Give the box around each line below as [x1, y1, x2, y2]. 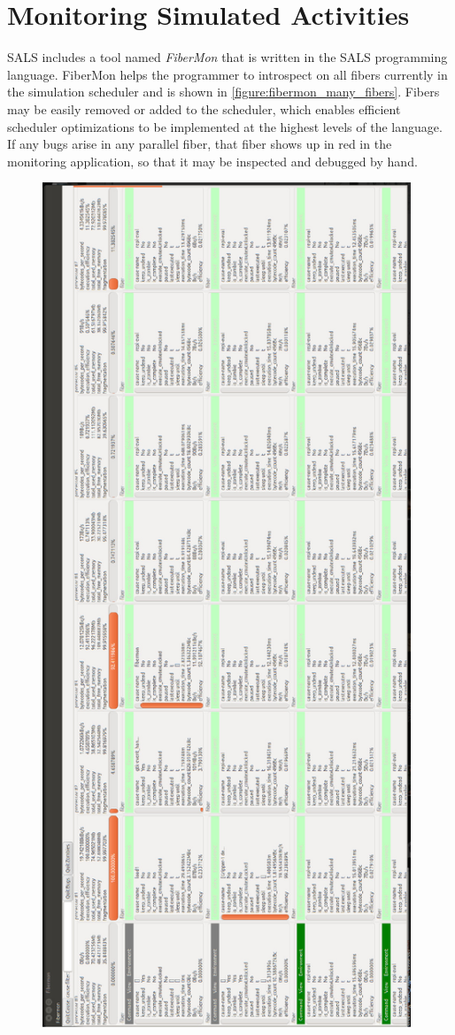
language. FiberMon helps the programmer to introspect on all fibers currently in [7, 65, 448, 83]
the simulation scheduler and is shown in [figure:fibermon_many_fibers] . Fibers [7, 82, 440, 101]
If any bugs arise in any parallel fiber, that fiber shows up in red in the [7, 135, 392, 153]
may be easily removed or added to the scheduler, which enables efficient [7, 99, 401, 118]
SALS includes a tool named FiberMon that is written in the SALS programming [7, 48, 448, 66]
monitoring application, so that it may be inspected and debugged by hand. [7, 151, 418, 170]
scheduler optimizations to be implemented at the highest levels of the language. [7, 117, 443, 135]
